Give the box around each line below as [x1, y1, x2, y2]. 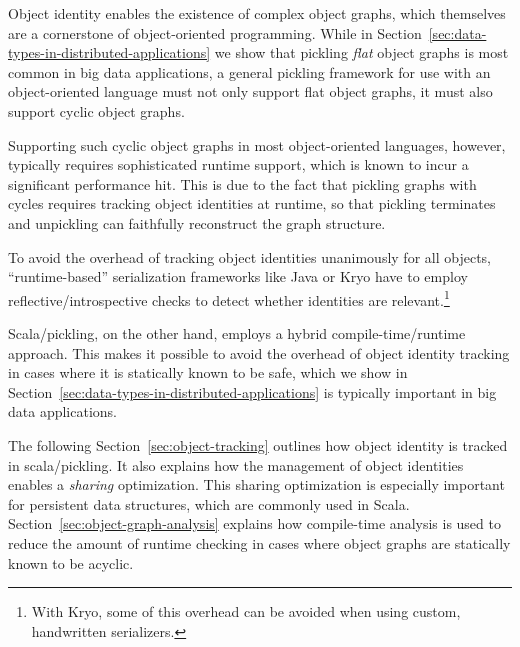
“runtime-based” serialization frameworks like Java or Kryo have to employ [8, 266, 468, 287]
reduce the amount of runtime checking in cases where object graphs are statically [8, 532, 511, 553]
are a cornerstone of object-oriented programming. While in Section [8, 22, 422, 43]
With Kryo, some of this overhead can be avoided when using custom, [31, 601, 461, 622]
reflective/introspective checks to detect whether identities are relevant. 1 [8, 286, 450, 310]
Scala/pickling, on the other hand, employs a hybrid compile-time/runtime [8, 322, 466, 343]
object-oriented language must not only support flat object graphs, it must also [8, 81, 493, 102]
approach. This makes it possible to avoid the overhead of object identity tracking [8, 342, 510, 363]
